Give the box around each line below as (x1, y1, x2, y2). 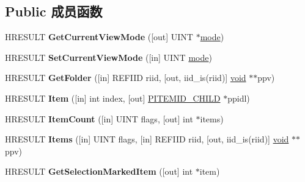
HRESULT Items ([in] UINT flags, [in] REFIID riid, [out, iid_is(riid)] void (5, 133, 289, 145)
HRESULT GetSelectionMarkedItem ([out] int (5, 165, 193, 178)
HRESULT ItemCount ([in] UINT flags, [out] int (5, 112, 193, 125)
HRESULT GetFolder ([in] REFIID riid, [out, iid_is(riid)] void (5, 71, 246, 84)
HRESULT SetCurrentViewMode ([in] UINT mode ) (5, 51, 212, 63)
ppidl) (227, 91, 250, 104)
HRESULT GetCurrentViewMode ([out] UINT (5, 30, 193, 43)
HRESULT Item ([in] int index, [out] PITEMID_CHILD (5, 91, 221, 104)
